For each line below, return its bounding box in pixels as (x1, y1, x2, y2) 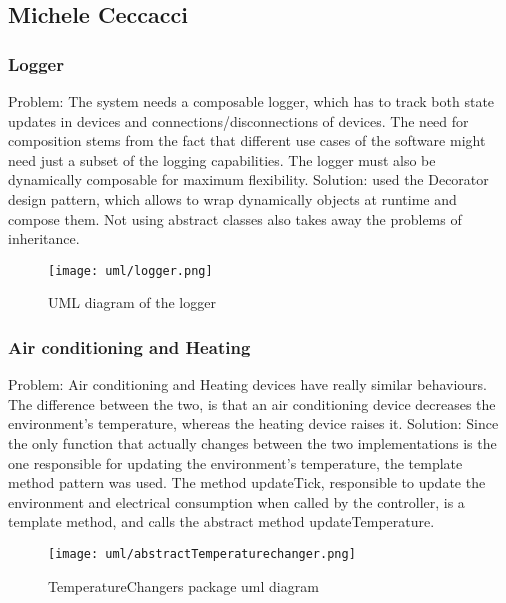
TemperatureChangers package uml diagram (48, 575, 319, 596)
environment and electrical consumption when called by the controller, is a (8, 491, 465, 512)
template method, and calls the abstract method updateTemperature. (8, 511, 435, 532)
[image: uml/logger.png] (48, 263, 213, 278)
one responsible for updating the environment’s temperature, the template (8, 452, 463, 473)
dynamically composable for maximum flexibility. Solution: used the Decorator (8, 169, 489, 190)
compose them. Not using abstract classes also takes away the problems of (8, 208, 462, 229)
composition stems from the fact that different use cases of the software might (8, 130, 486, 151)
